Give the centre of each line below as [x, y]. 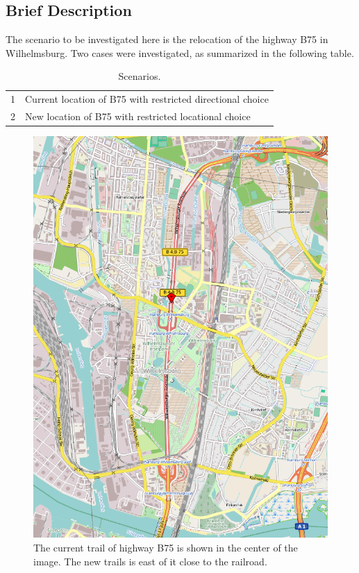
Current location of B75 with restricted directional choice [147, 99]
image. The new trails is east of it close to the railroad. [150, 561]
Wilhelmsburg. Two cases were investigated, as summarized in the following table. [180, 52]
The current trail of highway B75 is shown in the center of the [166, 547]
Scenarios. [140, 76]
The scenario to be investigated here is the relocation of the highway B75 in [167, 39]
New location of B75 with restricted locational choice [138, 116]
